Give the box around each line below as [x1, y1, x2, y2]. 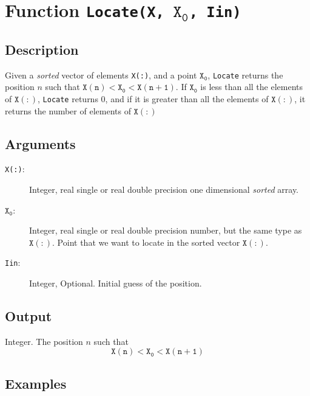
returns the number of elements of [5, 104, 131, 117]
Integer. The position [5, 335, 83, 347]
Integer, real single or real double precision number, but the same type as [29, 224, 302, 237]
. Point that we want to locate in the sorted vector [52, 235, 240, 248]
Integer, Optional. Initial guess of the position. [29, 277, 202, 290]
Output [5, 307, 52, 325]
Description [5, 40, 79, 58]
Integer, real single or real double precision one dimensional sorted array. [29, 183, 299, 196]
